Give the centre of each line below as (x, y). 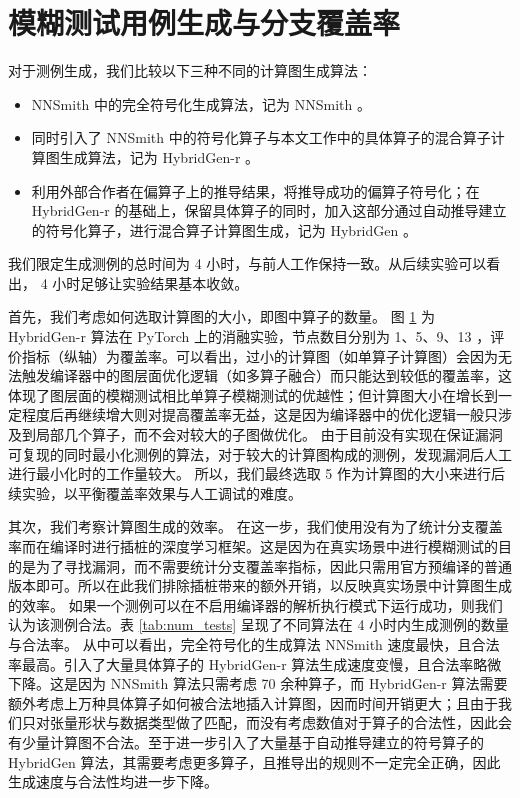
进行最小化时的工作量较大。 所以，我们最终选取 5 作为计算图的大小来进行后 (256, 473)
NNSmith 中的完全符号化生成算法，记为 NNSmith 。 (201, 103)
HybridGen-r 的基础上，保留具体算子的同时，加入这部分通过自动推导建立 (269, 210)
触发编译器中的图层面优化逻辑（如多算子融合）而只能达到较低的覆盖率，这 (266, 375)
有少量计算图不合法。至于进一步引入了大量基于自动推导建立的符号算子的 (246, 741)
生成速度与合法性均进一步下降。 (113, 781)
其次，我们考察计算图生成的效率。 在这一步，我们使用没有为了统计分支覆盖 (255, 526)
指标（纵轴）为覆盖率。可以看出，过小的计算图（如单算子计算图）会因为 (259, 355)
